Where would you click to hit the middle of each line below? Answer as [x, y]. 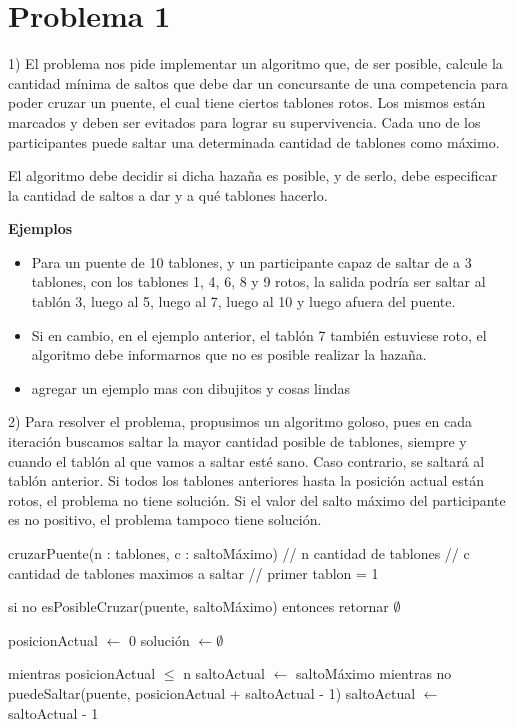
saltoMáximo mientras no [373, 673]
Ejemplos [40, 228]
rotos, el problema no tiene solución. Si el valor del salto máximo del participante [257, 499]
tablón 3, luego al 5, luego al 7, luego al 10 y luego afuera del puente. [243, 301]
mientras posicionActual [82, 673]
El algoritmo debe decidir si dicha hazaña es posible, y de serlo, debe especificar [253, 175]
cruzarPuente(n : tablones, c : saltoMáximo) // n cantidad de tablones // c [239, 553]
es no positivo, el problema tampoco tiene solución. [165, 519]
